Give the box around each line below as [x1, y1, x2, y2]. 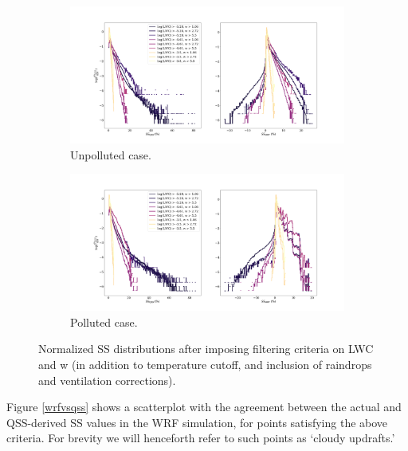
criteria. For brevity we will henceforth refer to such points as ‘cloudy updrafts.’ [6, 429, 395, 446]
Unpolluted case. [70, 146, 151, 163]
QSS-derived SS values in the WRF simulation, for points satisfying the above [6, 414, 388, 430]
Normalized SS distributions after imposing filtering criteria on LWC [38, 340, 374, 357]
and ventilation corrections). [38, 371, 176, 388]
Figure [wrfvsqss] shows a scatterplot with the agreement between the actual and [6, 398, 402, 415]
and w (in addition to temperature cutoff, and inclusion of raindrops [38, 355, 372, 372]
